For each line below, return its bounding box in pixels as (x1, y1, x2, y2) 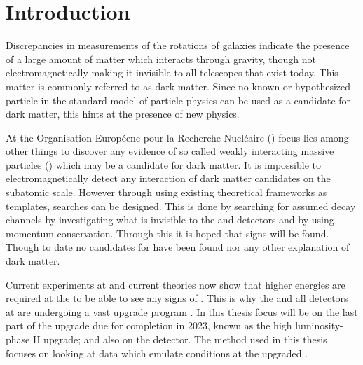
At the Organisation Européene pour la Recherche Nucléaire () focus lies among (6, 130, 349, 144)
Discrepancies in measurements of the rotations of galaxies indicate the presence (6, 38, 350, 53)
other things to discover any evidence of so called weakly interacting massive (6, 144, 334, 158)
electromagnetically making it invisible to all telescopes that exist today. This (6, 65, 338, 80)
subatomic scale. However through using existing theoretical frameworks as (6, 185, 327, 200)
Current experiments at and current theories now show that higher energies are (6, 277, 345, 291)
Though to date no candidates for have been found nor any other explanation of (6, 240, 350, 254)
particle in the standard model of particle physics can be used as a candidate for (6, 92, 351, 107)
